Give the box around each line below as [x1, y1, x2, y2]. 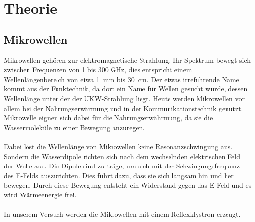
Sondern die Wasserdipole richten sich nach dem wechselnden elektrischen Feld [4, 151, 240, 161]
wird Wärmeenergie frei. [4, 189, 77, 199]
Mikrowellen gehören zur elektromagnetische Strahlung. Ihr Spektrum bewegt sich [4, 55, 251, 65]
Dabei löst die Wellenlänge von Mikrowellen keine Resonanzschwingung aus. [4, 141, 233, 151]
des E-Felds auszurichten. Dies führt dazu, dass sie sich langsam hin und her [4, 170, 234, 180]
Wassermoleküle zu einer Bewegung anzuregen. [4, 122, 145, 132]
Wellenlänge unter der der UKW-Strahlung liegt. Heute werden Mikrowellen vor [4, 93, 245, 103]
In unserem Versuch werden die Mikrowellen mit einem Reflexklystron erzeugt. [4, 209, 241, 219]
